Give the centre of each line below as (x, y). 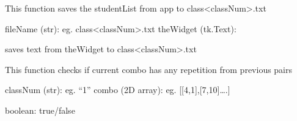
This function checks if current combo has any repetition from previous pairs (149, 69)
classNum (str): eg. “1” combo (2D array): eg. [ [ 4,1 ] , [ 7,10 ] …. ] (118, 90)
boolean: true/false (40, 110)
